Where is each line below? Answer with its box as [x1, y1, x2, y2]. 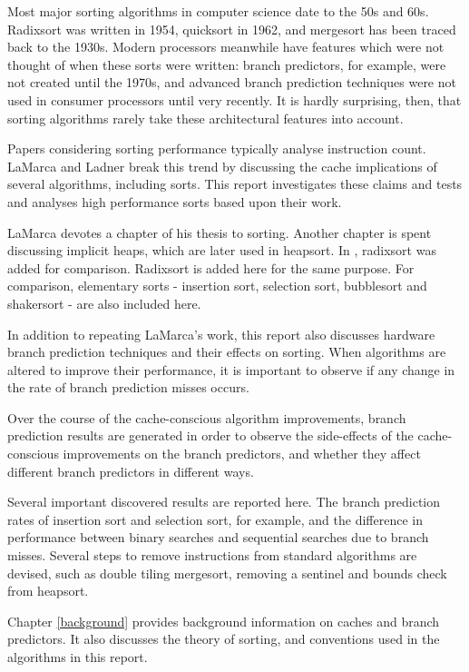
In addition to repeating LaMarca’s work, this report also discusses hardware [7, 324, 435, 343]
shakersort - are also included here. [7, 293, 201, 312]
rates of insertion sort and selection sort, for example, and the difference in [7, 509, 423, 529]
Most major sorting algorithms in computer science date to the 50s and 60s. [7, 2, 429, 20]
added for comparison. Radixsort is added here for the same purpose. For [7, 258, 415, 277]
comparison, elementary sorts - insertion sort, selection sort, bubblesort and [7, 276, 427, 295]
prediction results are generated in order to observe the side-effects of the [7, 426, 414, 445]
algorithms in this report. [7, 647, 148, 666]
